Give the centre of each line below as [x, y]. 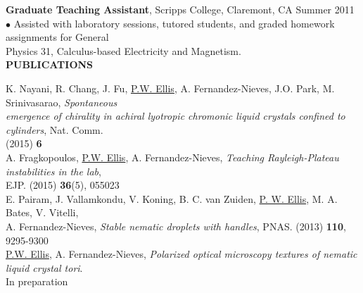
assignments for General [57, 37]
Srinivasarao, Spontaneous [62, 102]
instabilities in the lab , [53, 171]
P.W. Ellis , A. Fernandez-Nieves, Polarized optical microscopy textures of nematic [181, 254]
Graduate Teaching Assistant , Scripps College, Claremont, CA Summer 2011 [180, 9]
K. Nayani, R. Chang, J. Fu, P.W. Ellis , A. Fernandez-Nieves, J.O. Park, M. [170, 88]
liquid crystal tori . [44, 267]
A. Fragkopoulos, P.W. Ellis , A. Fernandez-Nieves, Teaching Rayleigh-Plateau [172, 157]
